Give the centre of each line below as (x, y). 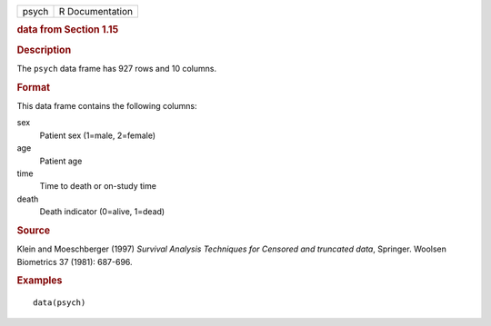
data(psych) (60, 303)
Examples (40, 281)
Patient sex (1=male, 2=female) (98, 135)
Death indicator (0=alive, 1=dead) (102, 212)
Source (34, 230)
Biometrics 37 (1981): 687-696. (75, 262)
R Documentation (96, 11)
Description (44, 50)
